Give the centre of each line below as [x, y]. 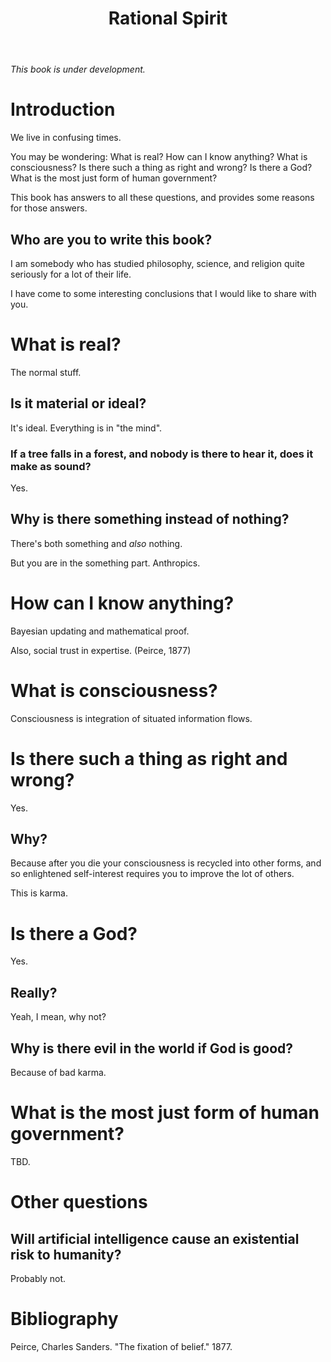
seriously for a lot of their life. [71, 274]
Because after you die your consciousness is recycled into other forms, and [166, 863]
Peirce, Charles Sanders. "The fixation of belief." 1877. [121, 1346]
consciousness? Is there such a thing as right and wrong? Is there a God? [161, 168]
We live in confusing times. [66, 138]
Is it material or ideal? [78, 403]
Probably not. [38, 1278]
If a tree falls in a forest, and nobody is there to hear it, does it [162, 454]
